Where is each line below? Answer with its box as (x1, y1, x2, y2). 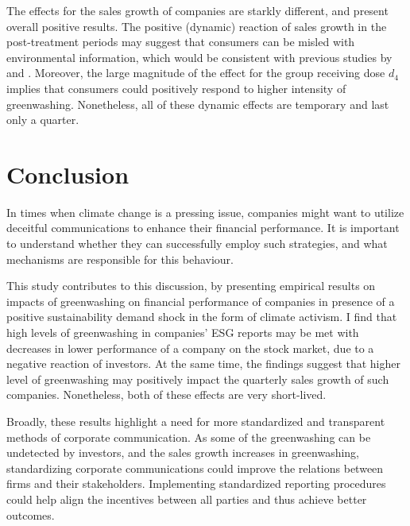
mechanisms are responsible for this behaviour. (6, 250, 234, 267)
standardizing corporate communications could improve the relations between (6, 459, 384, 476)
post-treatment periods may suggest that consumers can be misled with (6, 33, 355, 50)
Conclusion (6, 157, 130, 190)
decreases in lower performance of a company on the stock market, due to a (6, 339, 374, 356)
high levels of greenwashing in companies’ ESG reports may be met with (6, 324, 359, 341)
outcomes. (6, 506, 55, 523)
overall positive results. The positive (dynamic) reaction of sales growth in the (6, 17, 387, 34)
